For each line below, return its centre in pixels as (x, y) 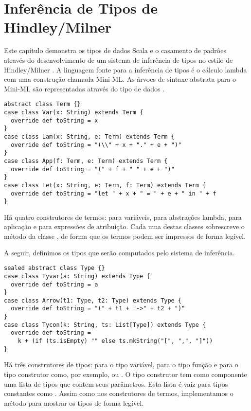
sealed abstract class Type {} (54, 268)
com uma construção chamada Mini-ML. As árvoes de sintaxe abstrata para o (120, 79)
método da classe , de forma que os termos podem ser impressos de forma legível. (125, 236)
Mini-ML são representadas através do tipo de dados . (84, 88)
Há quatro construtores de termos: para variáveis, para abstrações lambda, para (123, 217)
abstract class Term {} (42, 104)
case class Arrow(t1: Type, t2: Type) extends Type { (93, 300)
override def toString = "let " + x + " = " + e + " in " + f (114, 193)
